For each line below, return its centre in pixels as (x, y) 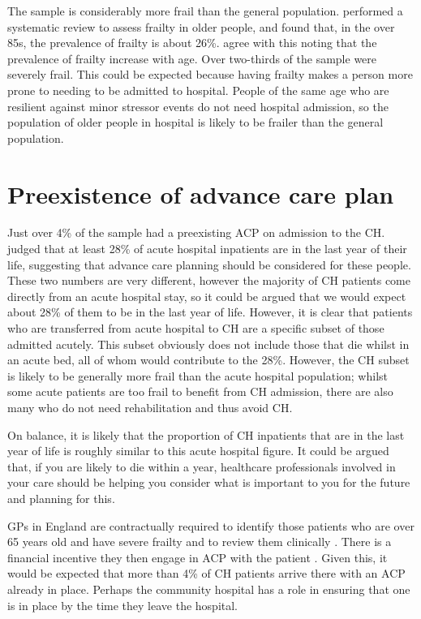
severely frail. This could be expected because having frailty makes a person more (210, 74)
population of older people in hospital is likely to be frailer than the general (195, 122)
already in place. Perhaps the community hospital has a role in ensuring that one (209, 589)
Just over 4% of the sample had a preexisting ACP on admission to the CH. (196, 232)
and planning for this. (61, 498)
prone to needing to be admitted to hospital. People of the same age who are (198, 90)
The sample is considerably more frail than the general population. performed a (205, 11)
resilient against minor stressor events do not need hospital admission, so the (198, 106)
